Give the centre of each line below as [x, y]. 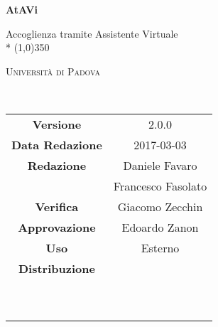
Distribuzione [56, 268]
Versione [57, 124]
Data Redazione [57, 144]
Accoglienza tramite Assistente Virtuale [92, 33]
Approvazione [57, 227]
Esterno [160, 247]
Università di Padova [53, 71]
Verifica [57, 206]
